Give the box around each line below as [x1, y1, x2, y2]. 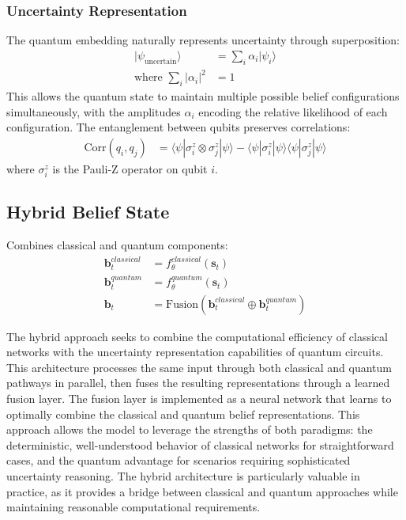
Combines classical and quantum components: [6, 237, 228, 253]
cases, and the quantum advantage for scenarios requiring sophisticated [6, 452, 351, 469]
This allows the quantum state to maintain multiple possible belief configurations [6, 87, 400, 104]
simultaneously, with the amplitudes [6, 103, 181, 120]
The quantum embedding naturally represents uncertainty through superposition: [6, 32, 400, 48]
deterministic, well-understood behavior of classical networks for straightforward [6, 436, 394, 453]
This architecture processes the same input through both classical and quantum [6, 359, 392, 375]
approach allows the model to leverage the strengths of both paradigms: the [6, 421, 373, 438]
